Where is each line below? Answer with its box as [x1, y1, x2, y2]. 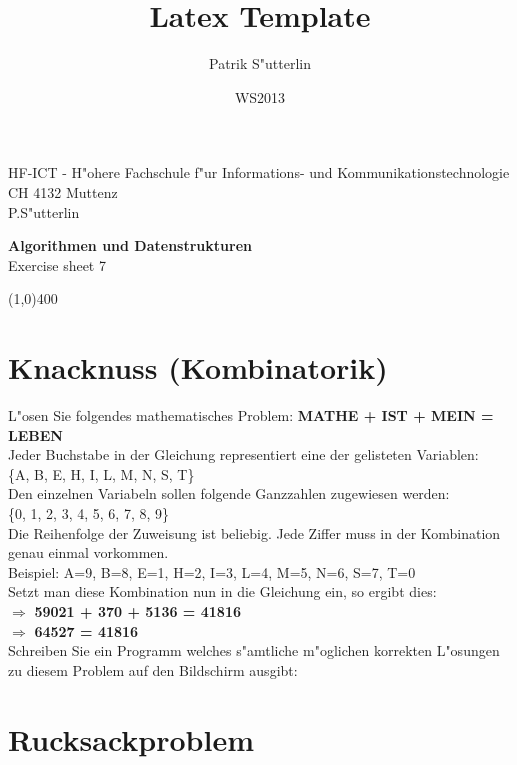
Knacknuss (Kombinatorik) [8, 347, 388, 388]
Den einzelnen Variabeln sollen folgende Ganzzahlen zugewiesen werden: [8, 483, 450, 504]
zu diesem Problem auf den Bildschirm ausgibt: [8, 659, 298, 680]
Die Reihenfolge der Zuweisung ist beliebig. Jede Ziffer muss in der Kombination [8, 522, 501, 543]
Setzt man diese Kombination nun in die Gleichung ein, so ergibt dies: [8, 581, 437, 602]
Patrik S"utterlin [209, 53, 311, 74]
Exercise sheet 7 [8, 254, 106, 275]
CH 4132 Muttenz [8, 181, 118, 202]
